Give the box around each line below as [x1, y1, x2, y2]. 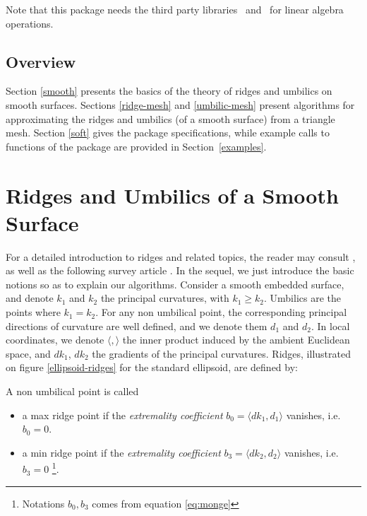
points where [6, 305, 61, 319]
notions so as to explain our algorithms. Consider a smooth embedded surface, [6, 276, 344, 291]
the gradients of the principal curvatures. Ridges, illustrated [92, 346, 351, 360]
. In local [311, 318, 350, 333]
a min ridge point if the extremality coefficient [22, 445, 221, 459]
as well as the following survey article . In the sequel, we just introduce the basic [6, 263, 354, 278]
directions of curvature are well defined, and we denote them [6, 318, 267, 333]
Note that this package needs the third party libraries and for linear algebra [6, 2, 344, 16]
